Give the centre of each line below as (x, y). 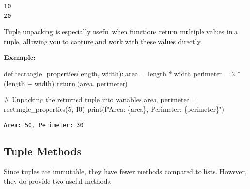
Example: (20, 57)
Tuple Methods (43, 151)
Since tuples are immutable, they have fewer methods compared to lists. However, (125, 171)
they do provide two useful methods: (58, 181)
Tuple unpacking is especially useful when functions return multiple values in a (121, 32)
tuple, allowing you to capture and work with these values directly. (103, 41)
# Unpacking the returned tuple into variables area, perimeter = (100, 99)
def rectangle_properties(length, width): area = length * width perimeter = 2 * (122, 73)
